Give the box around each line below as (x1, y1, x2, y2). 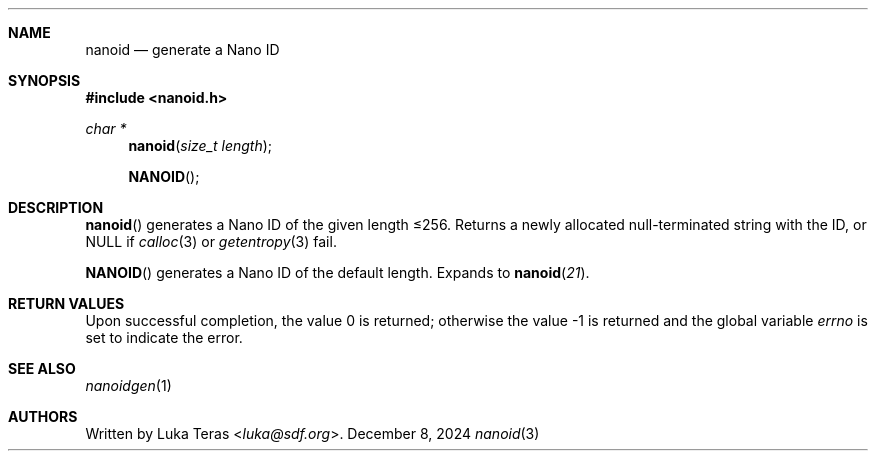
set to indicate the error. (85, 329, 243, 346)
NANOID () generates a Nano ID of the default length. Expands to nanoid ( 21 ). (85, 264, 590, 281)
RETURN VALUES (8, 295, 125, 312)
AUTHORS (8, 408, 78, 425)
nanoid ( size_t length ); (128, 137, 273, 154)
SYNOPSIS (8, 72, 81, 89)
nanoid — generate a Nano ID (85, 41, 280, 58)
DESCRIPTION (8, 199, 104, 216)
